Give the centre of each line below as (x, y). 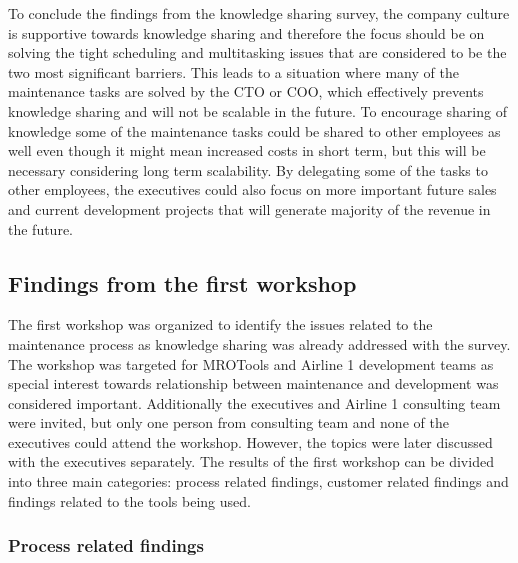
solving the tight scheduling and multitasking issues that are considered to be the (257, 52)
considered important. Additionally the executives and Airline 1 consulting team (254, 402)
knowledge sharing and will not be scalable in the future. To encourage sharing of (257, 110)
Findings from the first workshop (182, 282)
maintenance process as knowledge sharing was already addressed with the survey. (259, 343)
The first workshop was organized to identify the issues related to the (220, 324)
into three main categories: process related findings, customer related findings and (258, 481)
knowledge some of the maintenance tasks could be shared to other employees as (254, 130)
